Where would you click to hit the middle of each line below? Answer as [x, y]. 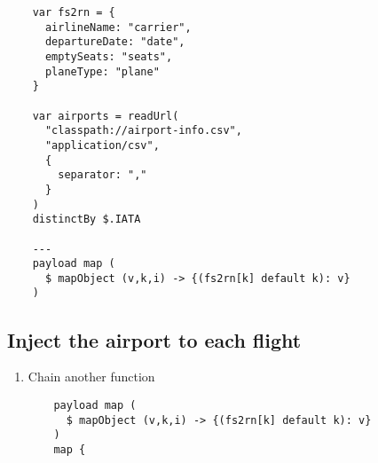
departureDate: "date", [115, 42]
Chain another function [91, 377]
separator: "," [102, 175]
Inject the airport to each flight [154, 339]
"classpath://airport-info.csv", [143, 131]
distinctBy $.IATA [87, 220]
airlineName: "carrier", [118, 27]
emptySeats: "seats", [109, 56]
